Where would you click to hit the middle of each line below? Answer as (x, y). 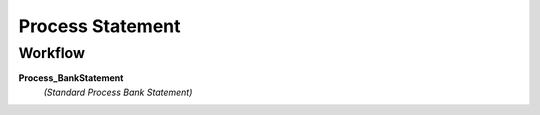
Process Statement (99, 26)
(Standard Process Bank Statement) (118, 92)
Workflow (51, 53)
